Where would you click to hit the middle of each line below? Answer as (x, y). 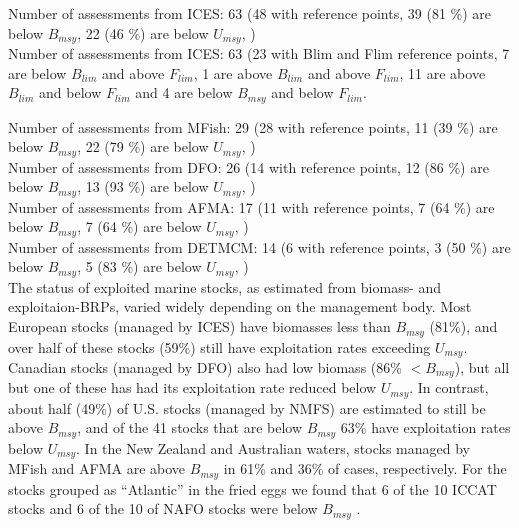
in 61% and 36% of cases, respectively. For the (365, 468)
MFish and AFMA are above (97, 468)
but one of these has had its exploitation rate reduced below (192, 387)
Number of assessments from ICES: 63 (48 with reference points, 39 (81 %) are (250, 13)
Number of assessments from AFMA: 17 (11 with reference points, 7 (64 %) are (251, 206)
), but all (482, 366)
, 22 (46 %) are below (143, 32)
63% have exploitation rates (425, 427)
